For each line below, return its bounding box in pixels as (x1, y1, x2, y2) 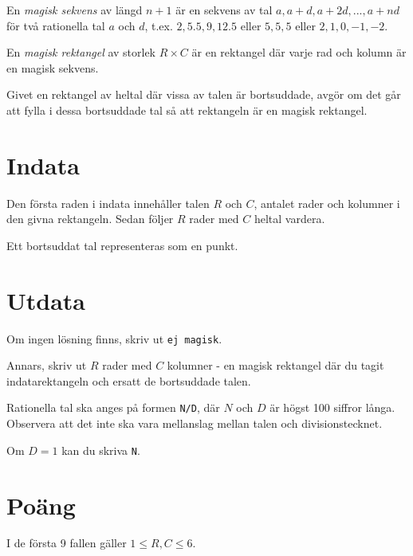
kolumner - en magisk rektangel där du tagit (167, 357, 384, 374)
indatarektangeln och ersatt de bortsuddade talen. (6, 372, 251, 389)
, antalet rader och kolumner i (254, 194, 400, 211)
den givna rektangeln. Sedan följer (6, 210, 174, 227)
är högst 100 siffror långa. (269, 399, 395, 416)
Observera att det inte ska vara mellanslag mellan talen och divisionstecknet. (6, 415, 383, 432)
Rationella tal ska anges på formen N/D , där (6, 399, 220, 416)
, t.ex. (144, 17, 173, 33)
